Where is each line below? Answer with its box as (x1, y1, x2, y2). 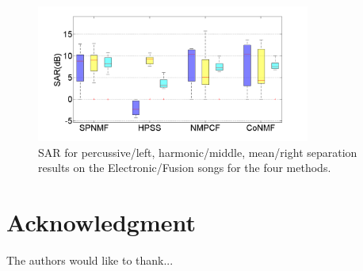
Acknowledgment (6, 206, 196, 239)
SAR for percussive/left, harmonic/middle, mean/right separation (38, 143, 357, 160)
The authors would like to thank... (6, 251, 174, 268)
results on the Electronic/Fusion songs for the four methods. (38, 159, 331, 176)
